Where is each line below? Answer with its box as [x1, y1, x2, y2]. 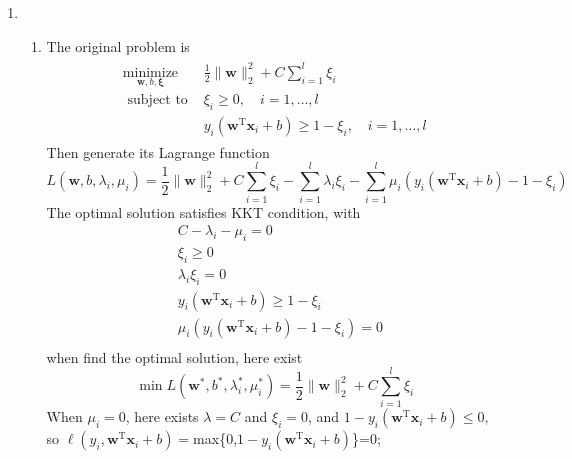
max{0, [193, 428, 238, 449]
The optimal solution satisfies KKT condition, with [46, 201, 361, 222]
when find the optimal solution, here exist [46, 346, 303, 367]
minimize [122, 65, 179, 80]
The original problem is [46, 35, 190, 56]
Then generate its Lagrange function [46, 141, 270, 162]
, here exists [125, 406, 199, 427]
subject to [127, 92, 188, 107]
